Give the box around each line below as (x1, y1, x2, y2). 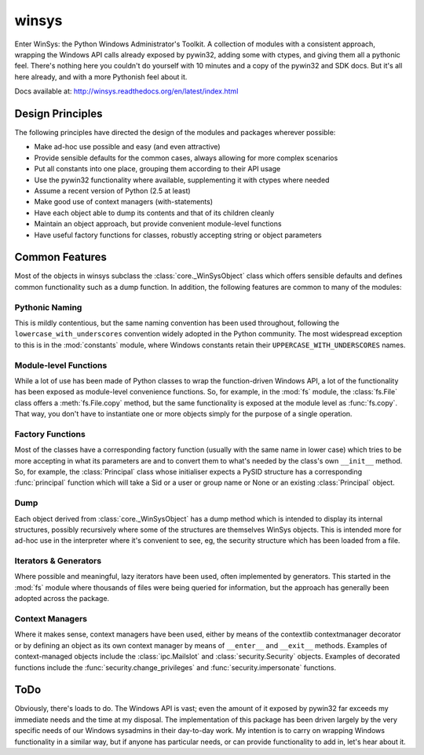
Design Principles (14, 107, 103, 120)
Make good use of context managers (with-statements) (34, 197, 214, 207)
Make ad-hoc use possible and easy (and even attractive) (34, 142, 221, 152)
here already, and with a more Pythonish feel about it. (14, 71, 188, 82)
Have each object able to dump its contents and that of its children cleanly (34, 208, 275, 218)
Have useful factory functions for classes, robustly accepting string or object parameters (34, 230, 322, 240)
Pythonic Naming (14, 302, 82, 313)
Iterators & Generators (14, 555, 102, 566)
